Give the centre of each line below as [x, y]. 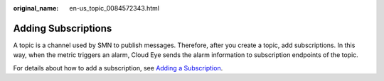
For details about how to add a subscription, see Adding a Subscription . [118, 68]
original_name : [36, 8]
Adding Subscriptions [63, 28]
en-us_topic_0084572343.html [114, 8]
